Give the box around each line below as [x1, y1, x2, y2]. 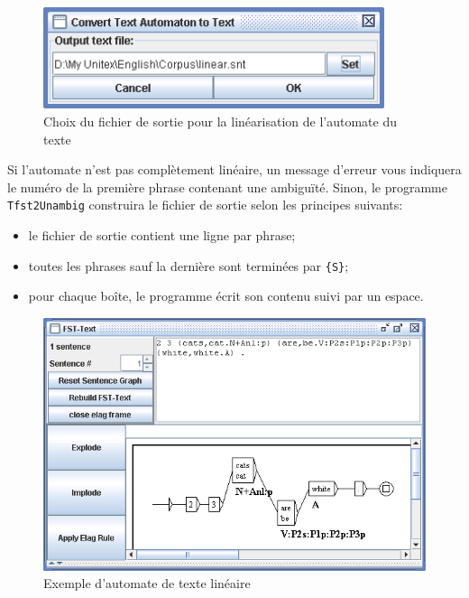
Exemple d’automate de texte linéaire [43, 574, 251, 593]
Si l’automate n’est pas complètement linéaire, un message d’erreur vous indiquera [7, 160, 462, 179]
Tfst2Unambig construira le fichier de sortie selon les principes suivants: [7, 195, 403, 214]
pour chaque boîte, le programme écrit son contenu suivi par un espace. [28, 286, 424, 305]
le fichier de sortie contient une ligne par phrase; [28, 226, 296, 245]
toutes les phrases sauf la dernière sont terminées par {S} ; [28, 256, 349, 275]
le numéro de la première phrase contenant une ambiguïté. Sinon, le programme [7, 177, 447, 196]
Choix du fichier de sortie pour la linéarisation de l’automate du [43, 112, 397, 131]
